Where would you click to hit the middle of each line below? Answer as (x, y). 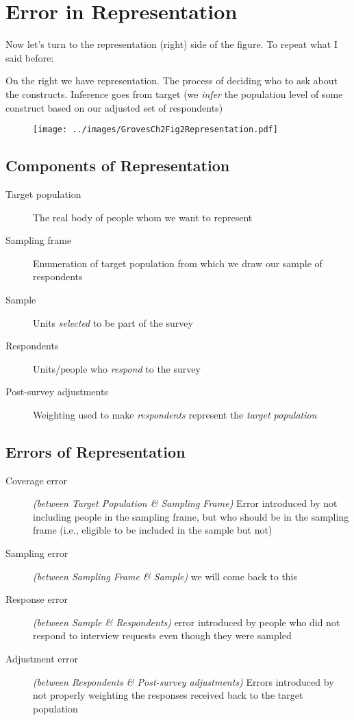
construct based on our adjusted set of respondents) (114, 107)
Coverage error (36, 480)
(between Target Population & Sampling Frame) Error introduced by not (185, 503)
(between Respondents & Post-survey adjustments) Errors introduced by (184, 681)
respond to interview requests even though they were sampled (162, 635)
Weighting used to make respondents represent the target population (175, 414)
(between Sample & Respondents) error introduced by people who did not (187, 622)
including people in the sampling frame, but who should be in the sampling (191, 516)
